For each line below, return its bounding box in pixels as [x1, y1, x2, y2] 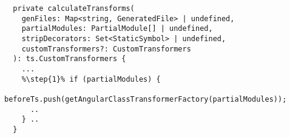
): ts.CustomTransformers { [13, 54, 126, 64]
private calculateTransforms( [13, 4, 135, 13]
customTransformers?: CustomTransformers [21, 44, 191, 53]
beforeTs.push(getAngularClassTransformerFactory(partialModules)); [4, 94, 287, 103]
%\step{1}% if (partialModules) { [21, 74, 161, 84]
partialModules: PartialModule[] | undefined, [21, 24, 213, 33]
